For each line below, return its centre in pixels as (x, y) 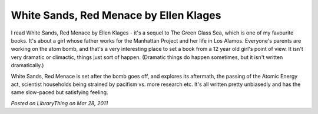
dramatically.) (27, 65)
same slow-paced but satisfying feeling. (59, 92)
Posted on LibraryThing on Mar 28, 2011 (59, 103)
